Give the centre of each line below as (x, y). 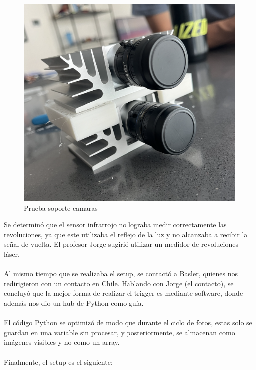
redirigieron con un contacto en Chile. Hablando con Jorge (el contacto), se (119, 283)
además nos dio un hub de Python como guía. (74, 302)
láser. (12, 254)
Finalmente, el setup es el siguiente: (58, 361)
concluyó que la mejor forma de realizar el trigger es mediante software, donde (124, 293)
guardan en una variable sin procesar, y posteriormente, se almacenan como (120, 332)
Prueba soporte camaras (61, 208)
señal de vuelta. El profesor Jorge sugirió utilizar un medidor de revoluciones (121, 244)
